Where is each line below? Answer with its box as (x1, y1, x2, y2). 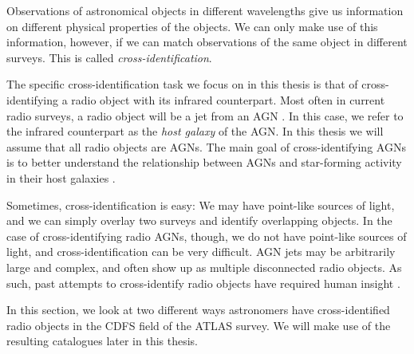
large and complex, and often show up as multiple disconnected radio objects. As (6, 258, 402, 275)
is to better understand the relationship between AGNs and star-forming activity (6, 154, 402, 171)
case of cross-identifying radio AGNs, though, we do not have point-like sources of (6, 227, 407, 244)
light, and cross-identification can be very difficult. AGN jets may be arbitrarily (6, 243, 396, 260)
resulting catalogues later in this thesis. (6, 332, 199, 349)
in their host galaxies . (6, 169, 116, 186)
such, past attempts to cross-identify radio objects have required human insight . (6, 274, 400, 291)
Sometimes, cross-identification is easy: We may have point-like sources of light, (6, 196, 395, 213)
